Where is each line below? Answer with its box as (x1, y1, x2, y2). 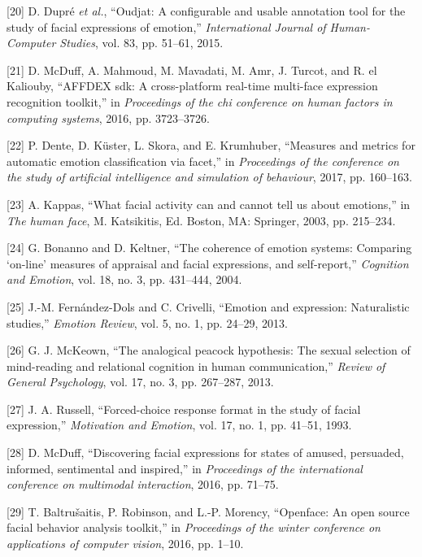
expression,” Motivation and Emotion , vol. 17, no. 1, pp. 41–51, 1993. (7, 416, 352, 433)
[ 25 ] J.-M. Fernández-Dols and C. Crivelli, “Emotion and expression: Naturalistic (7, 298, 410, 315)
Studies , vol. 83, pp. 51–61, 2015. (59, 34, 224, 51)
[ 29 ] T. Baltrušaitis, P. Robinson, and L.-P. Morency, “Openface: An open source (7, 503, 410, 520)
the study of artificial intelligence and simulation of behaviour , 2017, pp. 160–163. (7, 168, 412, 185)
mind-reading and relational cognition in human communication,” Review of (7, 357, 385, 374)
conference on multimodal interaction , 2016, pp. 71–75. (7, 476, 279, 493)
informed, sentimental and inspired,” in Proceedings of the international (7, 459, 363, 476)
